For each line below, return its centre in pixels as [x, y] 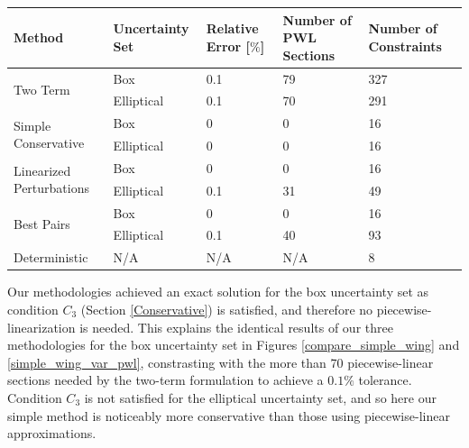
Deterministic [51, 257]
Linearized [42, 170]
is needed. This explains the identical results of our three [236, 327]
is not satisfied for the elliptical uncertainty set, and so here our [260, 397]
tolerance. [385, 380]
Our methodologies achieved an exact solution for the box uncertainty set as [218, 292]
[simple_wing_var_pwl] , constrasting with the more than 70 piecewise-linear [221, 362]
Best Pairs [42, 224]
